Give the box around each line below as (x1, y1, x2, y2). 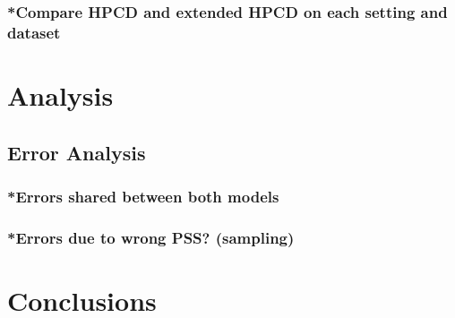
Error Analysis (7, 138, 146, 166)
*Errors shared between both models (7, 185, 279, 207)
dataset (7, 21, 61, 43)
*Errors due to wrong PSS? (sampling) (7, 226, 295, 248)
